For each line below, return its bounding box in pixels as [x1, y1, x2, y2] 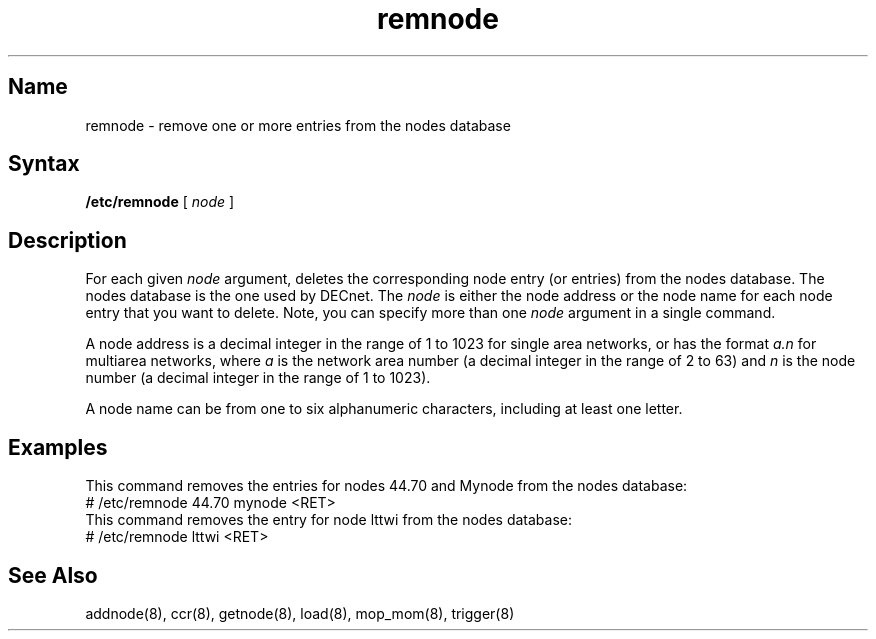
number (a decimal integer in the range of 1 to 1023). [85, 369, 431, 387]
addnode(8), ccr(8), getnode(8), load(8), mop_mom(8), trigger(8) [85, 604, 515, 622]
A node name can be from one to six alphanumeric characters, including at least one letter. [85, 400, 683, 418]
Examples [8, 434, 108, 460]
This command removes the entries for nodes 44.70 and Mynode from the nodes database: [85, 477, 688, 495]
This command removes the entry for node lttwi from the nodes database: [85, 511, 572, 529]
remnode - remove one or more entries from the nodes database [85, 116, 511, 134]
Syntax [8, 151, 80, 177]
